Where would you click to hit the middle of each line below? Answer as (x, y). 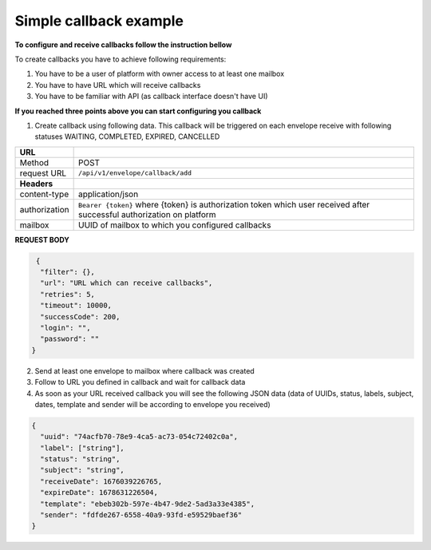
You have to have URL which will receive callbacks (118, 85)
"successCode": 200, (80, 317)
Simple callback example (99, 21)
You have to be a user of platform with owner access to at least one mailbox (160, 74)
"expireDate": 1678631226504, (99, 493)
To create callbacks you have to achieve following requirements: (121, 59)
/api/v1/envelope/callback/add (134, 173)
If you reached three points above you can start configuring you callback (138, 111)
